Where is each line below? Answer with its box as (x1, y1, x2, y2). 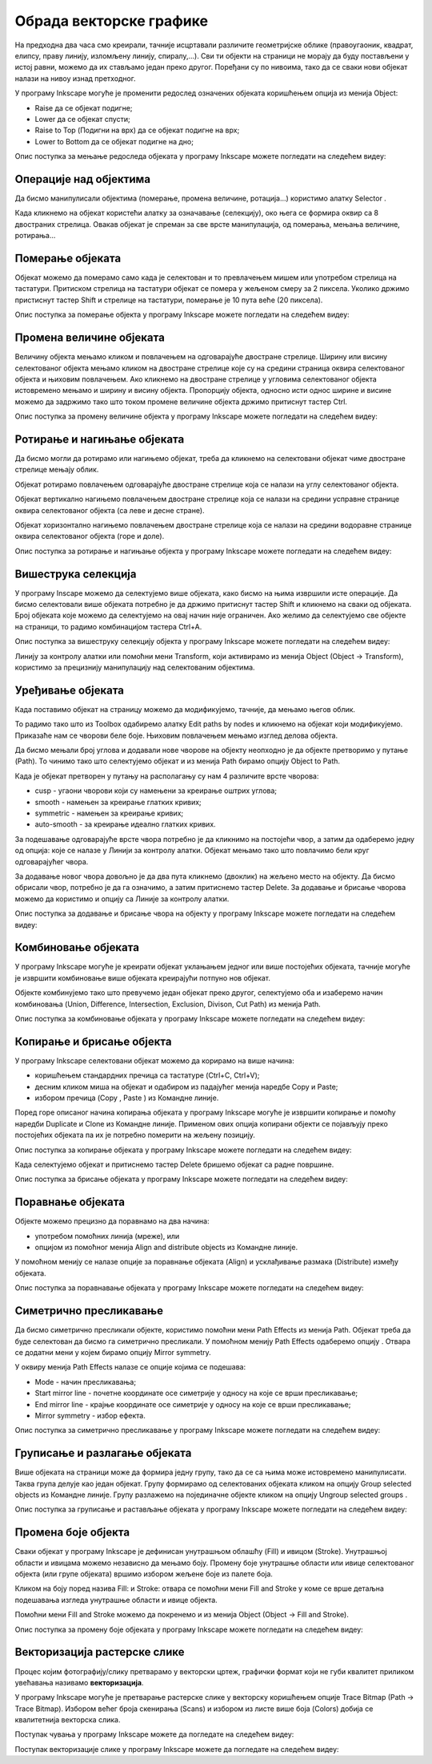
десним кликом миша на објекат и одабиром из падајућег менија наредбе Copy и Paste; (34, 1082, 338, 1091)
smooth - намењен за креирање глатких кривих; (34, 797, 202, 807)
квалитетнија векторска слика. (14, 1715, 121, 1725)
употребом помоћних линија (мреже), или (34, 1231, 180, 1240)
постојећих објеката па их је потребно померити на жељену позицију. (14, 1131, 256, 1140)
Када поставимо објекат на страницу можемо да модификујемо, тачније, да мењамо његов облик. (14, 704, 356, 714)
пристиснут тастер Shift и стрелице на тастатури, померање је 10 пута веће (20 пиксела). (14, 295, 323, 305)
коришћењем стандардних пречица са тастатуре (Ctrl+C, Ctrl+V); (34, 1070, 260, 1080)
